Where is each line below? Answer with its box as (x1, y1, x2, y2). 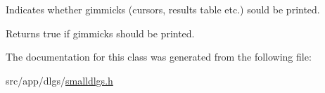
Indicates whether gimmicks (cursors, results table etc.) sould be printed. (6, 2, 320, 16)
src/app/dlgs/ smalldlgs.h (6, 73, 113, 87)
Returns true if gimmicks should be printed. (6, 25, 195, 40)
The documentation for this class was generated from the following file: (6, 49, 312, 64)
